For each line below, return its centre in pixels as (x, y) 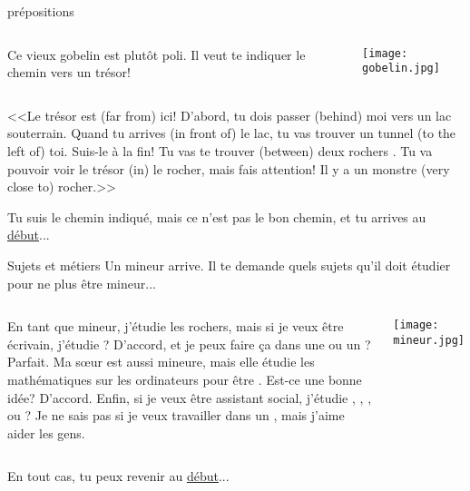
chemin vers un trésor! (69, 72)
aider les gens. (46, 432)
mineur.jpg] (429, 340)
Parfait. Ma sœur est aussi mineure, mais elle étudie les (161, 362)
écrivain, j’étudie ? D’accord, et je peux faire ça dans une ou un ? (189, 344)
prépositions (41, 11)
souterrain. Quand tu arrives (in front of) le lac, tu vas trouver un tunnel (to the (232, 133)
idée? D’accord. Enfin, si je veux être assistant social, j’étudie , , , (190, 397)
